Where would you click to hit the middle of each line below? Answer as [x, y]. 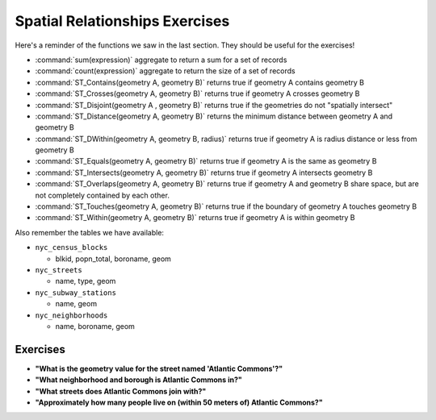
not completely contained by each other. [102, 195]
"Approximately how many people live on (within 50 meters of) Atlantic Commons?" [179, 402]
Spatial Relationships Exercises [122, 21]
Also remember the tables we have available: [90, 232]
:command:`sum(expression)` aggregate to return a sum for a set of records [161, 60]
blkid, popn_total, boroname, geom [113, 259]
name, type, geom [86, 281]
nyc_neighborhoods [71, 315]
